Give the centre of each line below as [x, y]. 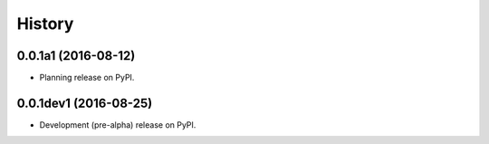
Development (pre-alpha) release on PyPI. [118, 125]
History [45, 24]
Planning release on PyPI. [87, 78]
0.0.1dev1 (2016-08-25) [85, 103]
